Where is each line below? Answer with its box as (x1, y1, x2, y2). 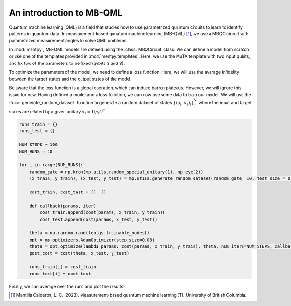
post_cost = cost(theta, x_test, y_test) (29, 250, 129, 256)
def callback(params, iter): (29, 203, 99, 209)
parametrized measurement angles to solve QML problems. (9, 38, 128, 44)
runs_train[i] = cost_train (29, 264, 97, 270)
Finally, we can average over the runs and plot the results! (9, 283, 125, 289)
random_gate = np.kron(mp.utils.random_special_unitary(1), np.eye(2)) (29, 169, 204, 175)
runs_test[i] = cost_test (29, 271, 91, 276)
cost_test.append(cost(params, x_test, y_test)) (39, 216, 158, 222)
